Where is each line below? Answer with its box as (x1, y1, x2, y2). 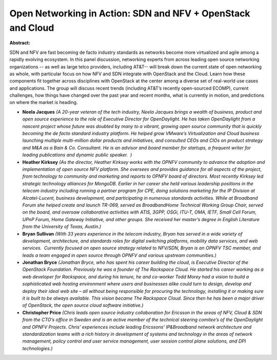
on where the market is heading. (9, 99, 78, 105)
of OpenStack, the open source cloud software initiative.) (22, 302, 144, 308)
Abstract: (9, 40, 30, 46)
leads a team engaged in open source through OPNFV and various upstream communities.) (22, 252, 216, 258)
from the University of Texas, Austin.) (22, 223, 102, 230)
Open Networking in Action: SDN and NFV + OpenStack (9, 8, 251, 19)
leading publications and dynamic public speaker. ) (22, 152, 132, 158)
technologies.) (22, 345, 53, 351)
